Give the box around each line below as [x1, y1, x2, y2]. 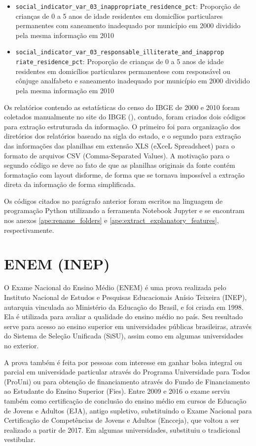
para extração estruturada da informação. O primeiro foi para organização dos [4, 121, 241, 131]
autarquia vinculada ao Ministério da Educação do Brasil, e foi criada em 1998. [4, 301, 244, 312]
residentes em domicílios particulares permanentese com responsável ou [15, 66, 230, 76]
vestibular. [4, 434, 36, 445]
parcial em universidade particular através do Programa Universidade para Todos [4, 367, 250, 377]
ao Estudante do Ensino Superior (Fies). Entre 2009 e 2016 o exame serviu [4, 386, 230, 396]
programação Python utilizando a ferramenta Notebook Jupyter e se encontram [4, 205, 245, 216]
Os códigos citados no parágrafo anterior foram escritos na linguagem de [4, 195, 223, 206]
